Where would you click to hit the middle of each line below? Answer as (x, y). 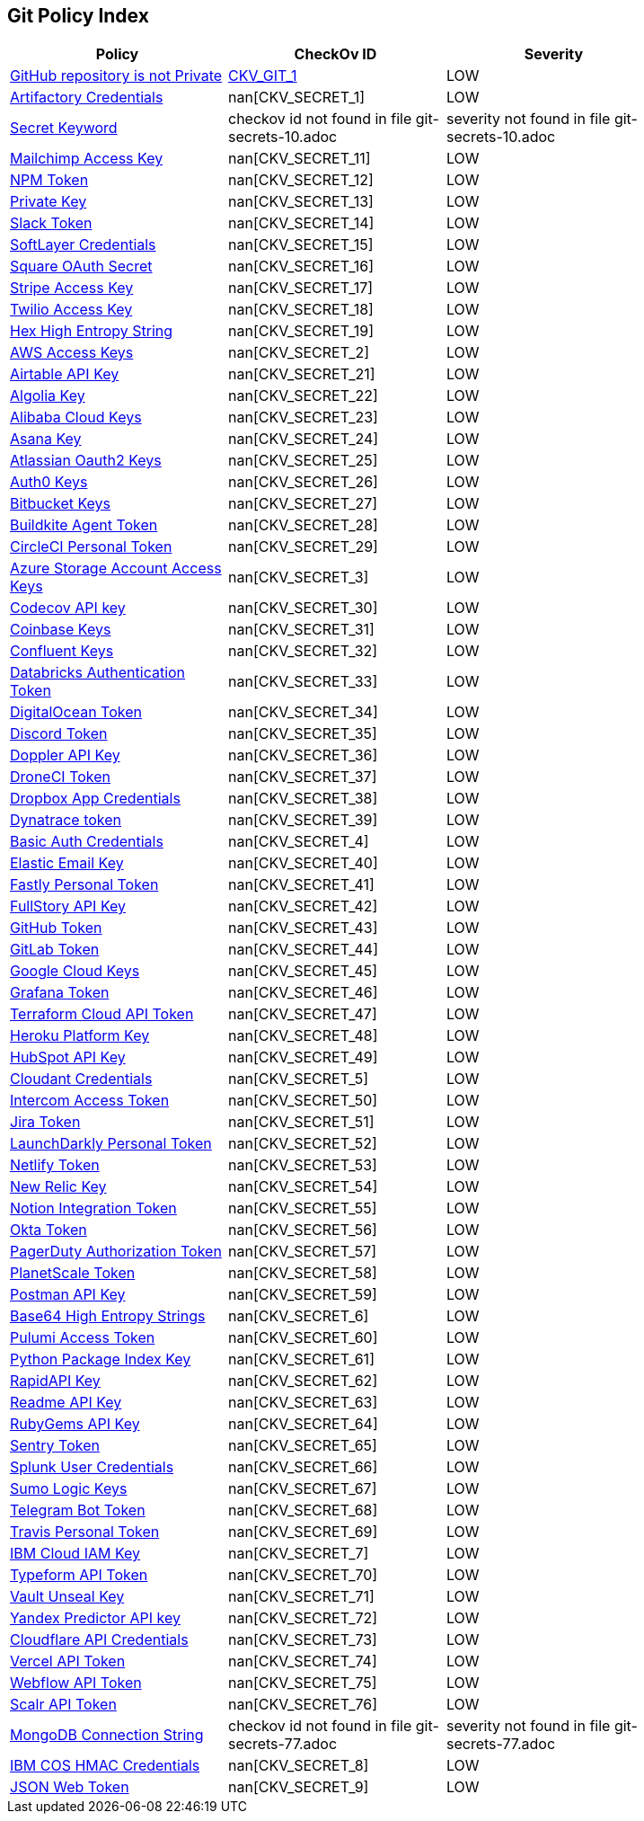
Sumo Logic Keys (69, 1489)
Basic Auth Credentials (87, 842)
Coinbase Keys (61, 630)
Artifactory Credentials (87, 98)
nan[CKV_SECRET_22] (303, 396)
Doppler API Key (65, 755)
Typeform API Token (79, 1575)
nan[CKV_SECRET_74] (302, 1661)
